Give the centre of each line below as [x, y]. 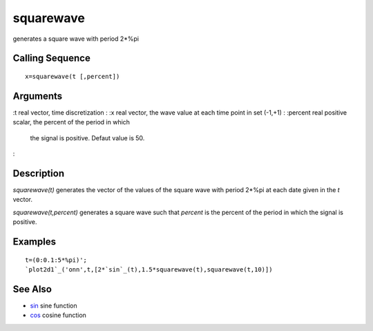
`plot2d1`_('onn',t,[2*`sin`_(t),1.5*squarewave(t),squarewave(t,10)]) [149, 269]
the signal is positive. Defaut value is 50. [87, 138]
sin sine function [54, 305]
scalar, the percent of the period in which [71, 122]
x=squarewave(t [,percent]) [73, 76]
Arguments [38, 96]
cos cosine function [58, 315]
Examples [35, 242]
